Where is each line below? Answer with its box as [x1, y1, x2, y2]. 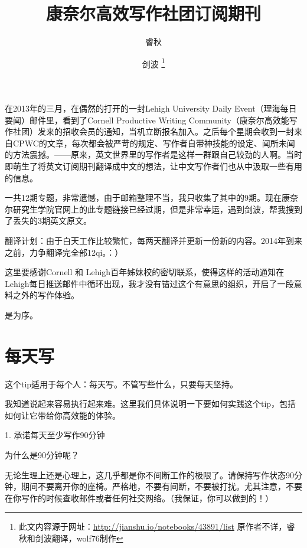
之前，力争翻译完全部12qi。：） [5, 246, 123, 258]
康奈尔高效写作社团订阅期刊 [45, 1, 261, 25]
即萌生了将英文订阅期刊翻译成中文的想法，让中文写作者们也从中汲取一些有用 [5, 159, 302, 172]
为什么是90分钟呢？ [5, 448, 79, 461]
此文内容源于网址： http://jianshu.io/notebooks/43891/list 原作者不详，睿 [18, 520, 295, 533]
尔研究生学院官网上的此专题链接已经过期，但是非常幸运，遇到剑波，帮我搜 [5, 203, 294, 215]
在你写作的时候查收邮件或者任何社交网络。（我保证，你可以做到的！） [5, 491, 273, 504]
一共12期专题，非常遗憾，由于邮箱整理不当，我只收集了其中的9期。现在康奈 [5, 191, 298, 204]
